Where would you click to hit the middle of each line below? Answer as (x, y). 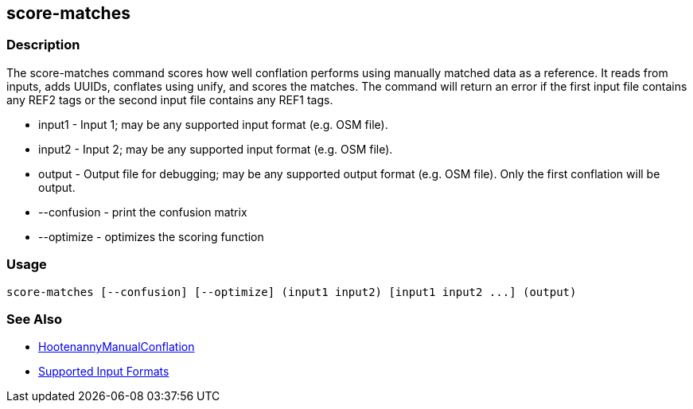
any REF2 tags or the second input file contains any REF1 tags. (170, 99)
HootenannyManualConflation (117, 347)
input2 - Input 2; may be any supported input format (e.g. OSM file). (216, 149)
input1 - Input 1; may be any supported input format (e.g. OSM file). (213, 124)
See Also (34, 319)
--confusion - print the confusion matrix (143, 212)
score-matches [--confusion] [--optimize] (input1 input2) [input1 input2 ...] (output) (292, 292)
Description (43, 45)
